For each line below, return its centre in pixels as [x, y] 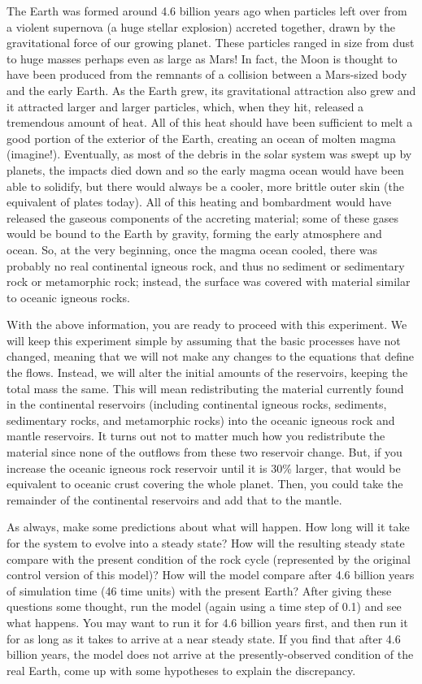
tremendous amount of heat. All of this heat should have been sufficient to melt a [210, 122]
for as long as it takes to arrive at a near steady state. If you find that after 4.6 [204, 638]
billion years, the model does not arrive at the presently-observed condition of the [210, 654]
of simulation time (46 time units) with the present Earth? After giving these [199, 590]
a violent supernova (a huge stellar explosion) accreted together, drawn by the [201, 26]
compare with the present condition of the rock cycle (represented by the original [209, 558]
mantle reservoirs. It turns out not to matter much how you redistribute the [196, 436]
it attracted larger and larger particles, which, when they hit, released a [185, 106]
